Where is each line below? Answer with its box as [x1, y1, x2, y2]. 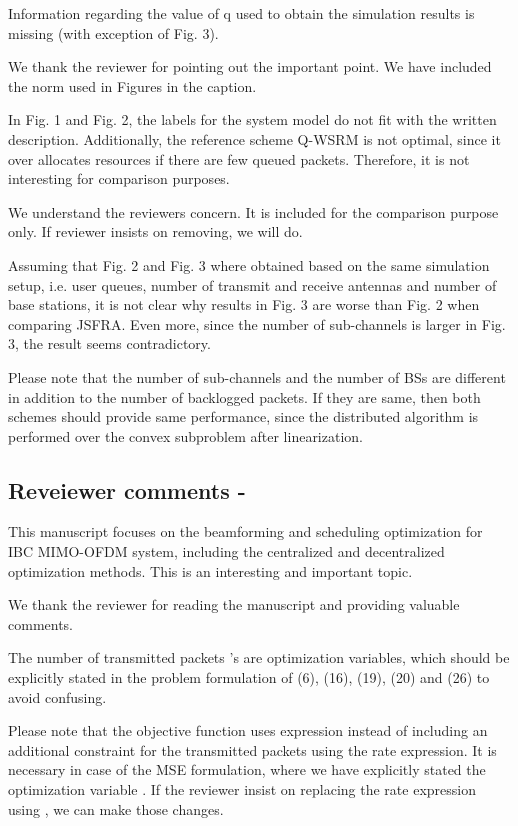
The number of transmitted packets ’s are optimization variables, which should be [8, 647, 510, 668]
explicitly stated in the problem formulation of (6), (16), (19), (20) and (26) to [8, 667, 490, 688]
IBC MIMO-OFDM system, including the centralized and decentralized [8, 541, 445, 562]
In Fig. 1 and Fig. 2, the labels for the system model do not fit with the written [8, 109, 497, 130]
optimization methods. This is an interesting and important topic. [8, 560, 413, 581]
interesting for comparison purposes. [8, 168, 230, 189]
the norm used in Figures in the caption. [8, 75, 257, 96]
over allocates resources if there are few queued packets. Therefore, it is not [8, 148, 470, 169]
